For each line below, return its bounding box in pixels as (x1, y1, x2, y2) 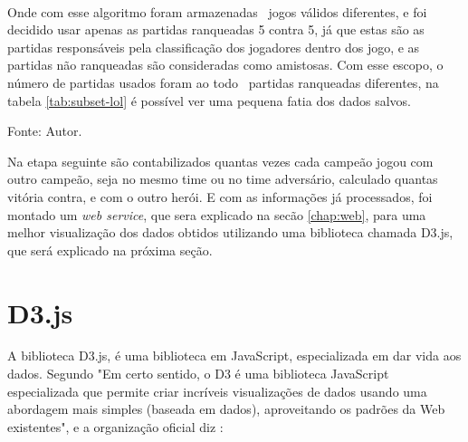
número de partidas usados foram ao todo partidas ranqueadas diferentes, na (7, 72, 439, 91)
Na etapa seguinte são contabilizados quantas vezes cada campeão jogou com (7, 151, 434, 170)
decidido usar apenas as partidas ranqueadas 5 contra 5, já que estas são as (7, 20, 425, 39)
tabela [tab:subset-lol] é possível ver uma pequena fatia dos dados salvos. (7, 91, 411, 110)
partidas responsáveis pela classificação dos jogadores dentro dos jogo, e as (7, 37, 420, 56)
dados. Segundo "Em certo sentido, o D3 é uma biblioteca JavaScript (7, 364, 389, 383)
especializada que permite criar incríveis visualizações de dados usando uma (7, 381, 427, 400)
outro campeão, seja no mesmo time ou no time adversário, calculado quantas (7, 169, 438, 188)
